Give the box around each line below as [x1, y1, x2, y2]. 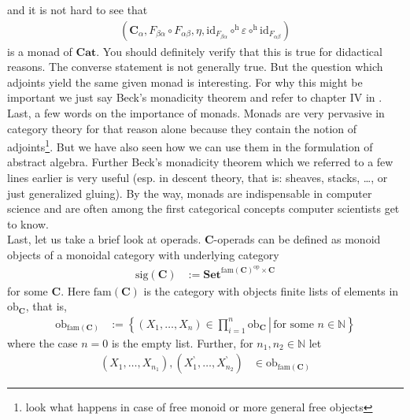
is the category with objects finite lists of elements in [143, 282, 399, 299]
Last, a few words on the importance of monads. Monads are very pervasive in [7, 105, 385, 121]
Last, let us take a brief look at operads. [7, 231, 201, 247]
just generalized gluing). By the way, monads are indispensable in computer [7, 184, 372, 201]
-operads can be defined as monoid [213, 231, 381, 247]
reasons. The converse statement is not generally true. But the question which [7, 58, 383, 75]
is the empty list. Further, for [111, 334, 253, 351]
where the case [7, 334, 78, 351]
